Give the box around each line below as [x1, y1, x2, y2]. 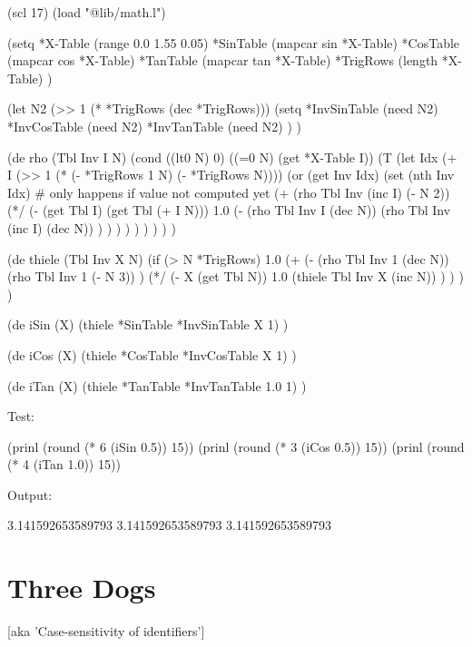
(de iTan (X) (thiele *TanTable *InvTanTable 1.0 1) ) [7, 376, 307, 395]
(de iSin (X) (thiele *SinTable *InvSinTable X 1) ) [7, 315, 289, 334]
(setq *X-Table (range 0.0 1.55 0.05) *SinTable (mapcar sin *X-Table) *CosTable [7, 33, 460, 52]
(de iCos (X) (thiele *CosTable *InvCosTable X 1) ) [7, 345, 297, 364]
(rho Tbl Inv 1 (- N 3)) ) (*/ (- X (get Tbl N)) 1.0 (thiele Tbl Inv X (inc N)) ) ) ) [7, 267, 464, 286]
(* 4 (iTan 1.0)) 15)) [7, 455, 121, 474]
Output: [7, 485, 53, 504]
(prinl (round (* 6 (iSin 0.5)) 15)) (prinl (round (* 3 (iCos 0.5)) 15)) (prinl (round [7, 436, 465, 456]
